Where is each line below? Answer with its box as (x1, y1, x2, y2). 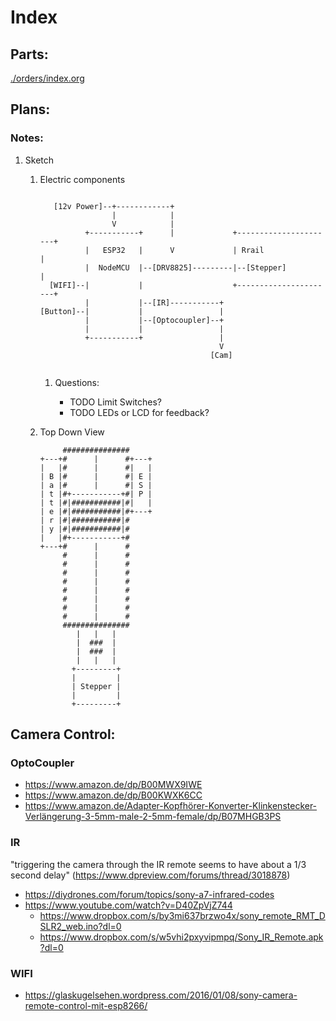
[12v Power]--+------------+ (53, 201, 175, 211)
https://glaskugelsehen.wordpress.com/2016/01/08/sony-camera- (24, 989, 298, 1001)
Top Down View (39, 426, 105, 438)
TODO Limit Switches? (69, 396, 162, 408)
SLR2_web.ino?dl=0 (39, 920, 122, 932)
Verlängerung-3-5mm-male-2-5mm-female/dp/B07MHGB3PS (24, 811, 282, 823)
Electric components (39, 173, 126, 185)
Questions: (54, 376, 100, 388)
